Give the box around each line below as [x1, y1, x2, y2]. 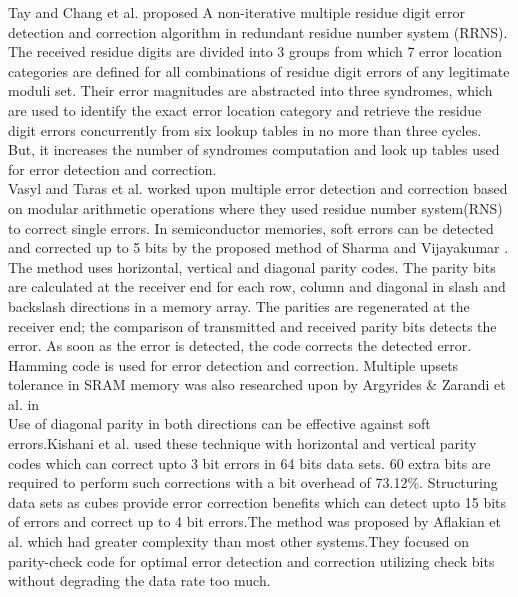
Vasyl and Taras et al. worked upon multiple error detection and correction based [8, 178, 508, 199]
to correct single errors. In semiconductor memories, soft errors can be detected [8, 217, 494, 238]
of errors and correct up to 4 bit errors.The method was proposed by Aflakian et [8, 511, 501, 532]
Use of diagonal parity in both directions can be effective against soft [8, 413, 431, 434]
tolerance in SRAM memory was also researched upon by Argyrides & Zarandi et [8, 374, 506, 395]
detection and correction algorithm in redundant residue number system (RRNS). [8, 21, 508, 42]
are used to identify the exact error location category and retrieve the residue [8, 99, 482, 120]
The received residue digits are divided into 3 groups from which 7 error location [8, 41, 503, 62]
